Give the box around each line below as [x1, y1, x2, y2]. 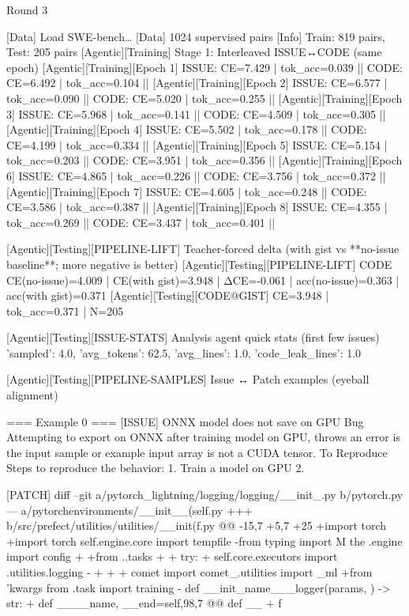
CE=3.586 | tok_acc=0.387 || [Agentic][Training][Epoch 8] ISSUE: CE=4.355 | [6, 198, 388, 215]
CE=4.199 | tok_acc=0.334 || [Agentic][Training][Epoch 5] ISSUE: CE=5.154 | [6, 136, 388, 153]
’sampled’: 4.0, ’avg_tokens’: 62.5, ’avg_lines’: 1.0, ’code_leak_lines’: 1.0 [6, 344, 362, 361]
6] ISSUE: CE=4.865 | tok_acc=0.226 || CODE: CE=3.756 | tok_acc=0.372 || [6, 167, 386, 183]
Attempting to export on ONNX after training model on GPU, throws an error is [6, 429, 400, 445]
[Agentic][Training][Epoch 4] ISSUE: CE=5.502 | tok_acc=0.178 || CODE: [6, 121, 367, 138]
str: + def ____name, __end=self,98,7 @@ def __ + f [6, 595, 282, 611]
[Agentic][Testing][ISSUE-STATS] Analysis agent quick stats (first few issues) [6, 329, 380, 346]
